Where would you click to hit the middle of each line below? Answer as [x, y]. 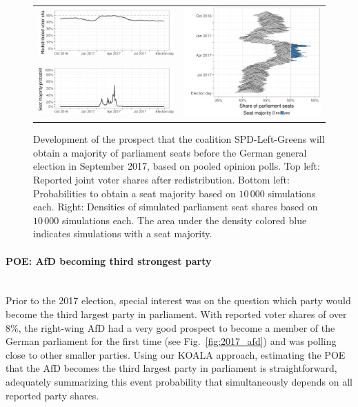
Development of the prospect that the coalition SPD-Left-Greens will [179, 139]
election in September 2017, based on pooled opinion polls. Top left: [177, 166]
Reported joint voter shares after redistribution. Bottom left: [161, 179]
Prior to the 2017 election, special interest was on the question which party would [178, 300]
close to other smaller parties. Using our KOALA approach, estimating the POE [176, 354]
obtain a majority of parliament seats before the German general [170, 152]
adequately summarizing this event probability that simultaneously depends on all [179, 381]
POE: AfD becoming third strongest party [109, 260]
